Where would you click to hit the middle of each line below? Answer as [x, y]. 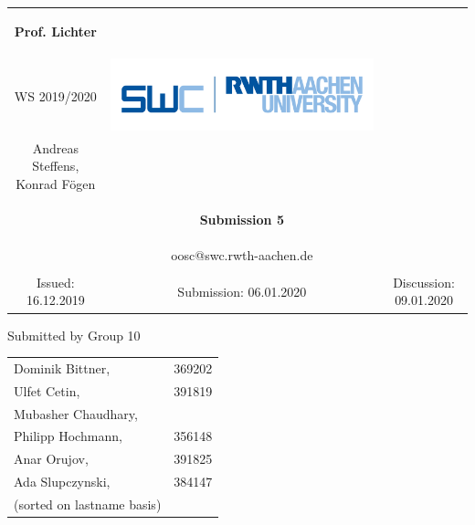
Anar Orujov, [51, 459]
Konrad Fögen [56, 184]
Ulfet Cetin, [47, 390]
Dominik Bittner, [62, 367]
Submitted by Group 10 [74, 335]
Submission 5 [242, 219]
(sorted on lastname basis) [88, 504]
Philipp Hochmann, [68, 436]
